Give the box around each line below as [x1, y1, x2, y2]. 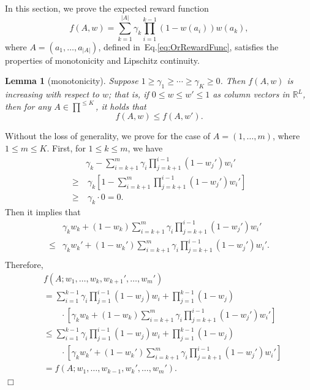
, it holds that [96, 99, 146, 112]
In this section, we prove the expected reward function [5, 2, 209, 14]
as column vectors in [213, 88, 290, 101]
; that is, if [108, 88, 149, 101]
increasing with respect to [5, 88, 99, 101]
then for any [5, 99, 51, 112]
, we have [127, 141, 163, 154]
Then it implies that [5, 205, 81, 218]
